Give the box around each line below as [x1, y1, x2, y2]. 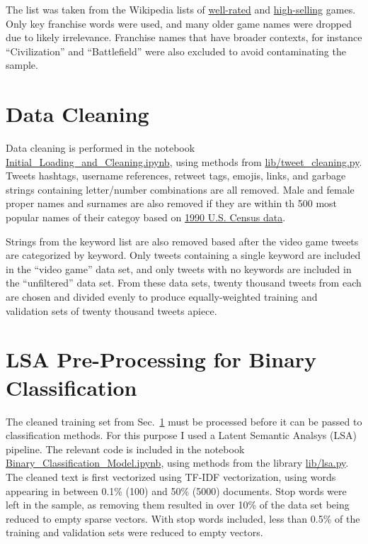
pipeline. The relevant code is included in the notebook [6, 441, 245, 456]
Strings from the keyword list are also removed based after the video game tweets [6, 233, 359, 248]
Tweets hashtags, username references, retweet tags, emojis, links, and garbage [6, 168, 346, 183]
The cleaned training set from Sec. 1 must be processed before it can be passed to [6, 413, 362, 428]
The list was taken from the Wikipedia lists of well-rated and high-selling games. [6, 2, 356, 16]
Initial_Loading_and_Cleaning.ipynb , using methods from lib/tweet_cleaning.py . [6, 154, 362, 169]
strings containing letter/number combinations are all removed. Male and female [6, 182, 355, 196]
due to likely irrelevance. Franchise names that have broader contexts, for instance [6, 30, 362, 45]
